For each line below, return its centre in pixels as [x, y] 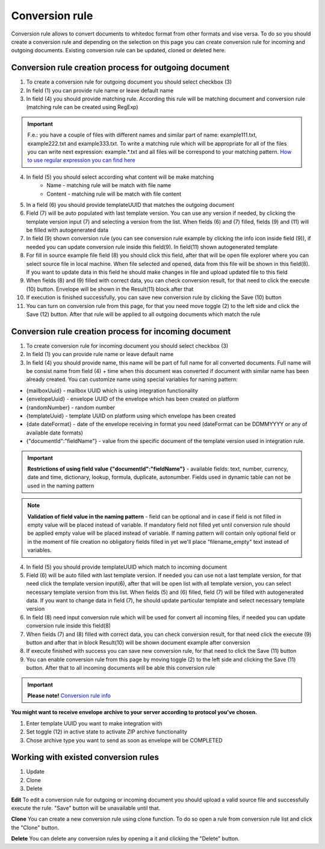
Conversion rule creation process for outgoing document [120, 68]
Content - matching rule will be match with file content [114, 194]
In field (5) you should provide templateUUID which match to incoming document [127, 567]
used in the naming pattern [61, 486]
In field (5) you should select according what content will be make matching [120, 177]
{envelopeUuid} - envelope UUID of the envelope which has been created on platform [133, 399]
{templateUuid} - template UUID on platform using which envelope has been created [131, 416]
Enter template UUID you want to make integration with [94, 723]
